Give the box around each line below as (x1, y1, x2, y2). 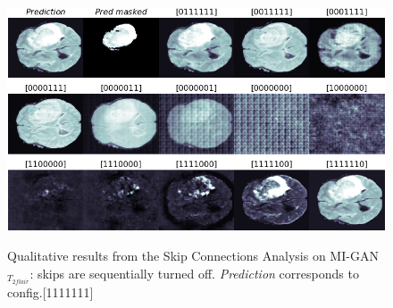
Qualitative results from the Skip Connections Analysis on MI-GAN (7, 246, 379, 265)
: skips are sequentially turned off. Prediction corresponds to (29, 263, 359, 282)
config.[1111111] (7, 283, 94, 301)
